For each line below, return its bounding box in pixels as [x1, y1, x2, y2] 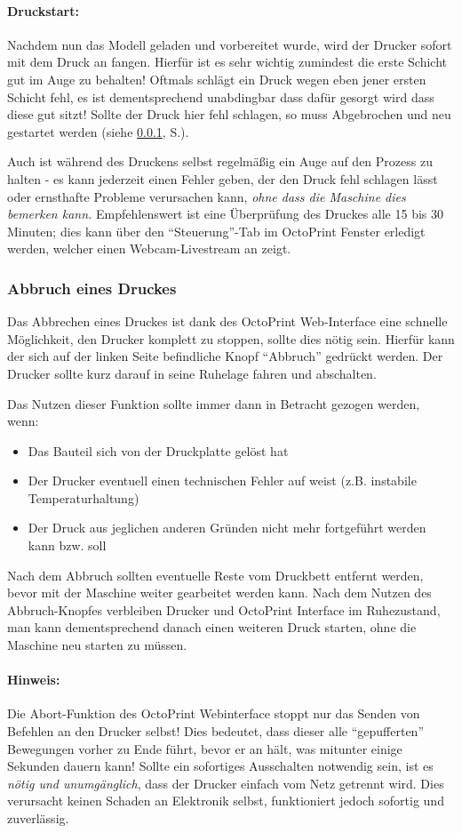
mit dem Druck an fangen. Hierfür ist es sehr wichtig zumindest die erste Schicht [7, 52, 448, 71]
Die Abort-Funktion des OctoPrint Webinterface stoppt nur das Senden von [7, 704, 420, 723]
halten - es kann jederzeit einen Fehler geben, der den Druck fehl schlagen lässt [7, 169, 438, 188]
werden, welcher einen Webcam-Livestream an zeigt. [7, 239, 291, 258]
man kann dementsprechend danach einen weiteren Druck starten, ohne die [7, 618, 417, 637]
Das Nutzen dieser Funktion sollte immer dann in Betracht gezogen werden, [7, 394, 420, 412]
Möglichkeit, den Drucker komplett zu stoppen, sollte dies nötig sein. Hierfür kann [7, 329, 455, 348]
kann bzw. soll [28, 536, 107, 555]
